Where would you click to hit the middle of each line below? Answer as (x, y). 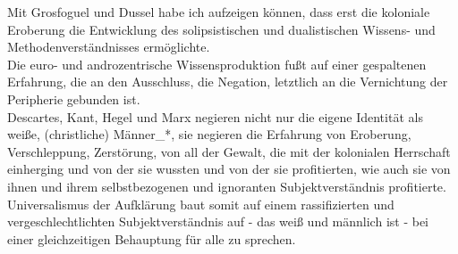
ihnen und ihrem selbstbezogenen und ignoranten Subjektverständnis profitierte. (227, 186)
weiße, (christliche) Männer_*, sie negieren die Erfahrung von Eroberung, (209, 134)
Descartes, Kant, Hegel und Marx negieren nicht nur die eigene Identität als (215, 116)
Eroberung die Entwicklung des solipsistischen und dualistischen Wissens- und (221, 29)
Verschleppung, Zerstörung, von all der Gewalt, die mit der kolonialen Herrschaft (229, 151)
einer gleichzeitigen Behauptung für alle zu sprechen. (152, 238)
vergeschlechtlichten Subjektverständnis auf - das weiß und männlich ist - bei (218, 221)
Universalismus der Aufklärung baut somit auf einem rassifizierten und (201, 204)
